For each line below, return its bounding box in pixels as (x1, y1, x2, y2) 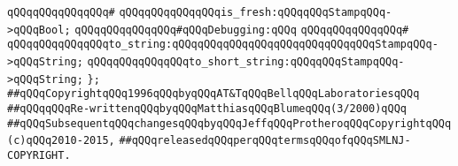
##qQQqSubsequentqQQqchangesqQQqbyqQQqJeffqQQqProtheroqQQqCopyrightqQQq (7, 117, 452, 130)
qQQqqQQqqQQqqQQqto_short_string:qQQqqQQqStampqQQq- (87, 55, 405, 68)
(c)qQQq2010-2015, (7, 134, 115, 147)
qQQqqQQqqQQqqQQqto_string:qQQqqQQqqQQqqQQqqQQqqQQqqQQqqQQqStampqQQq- (7, 38, 439, 51)
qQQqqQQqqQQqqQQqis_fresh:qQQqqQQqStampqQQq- (119, 6, 392, 19)
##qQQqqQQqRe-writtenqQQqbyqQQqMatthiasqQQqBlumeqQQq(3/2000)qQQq (7, 102, 408, 115)
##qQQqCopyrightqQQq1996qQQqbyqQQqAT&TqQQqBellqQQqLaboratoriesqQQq (7, 87, 420, 101)
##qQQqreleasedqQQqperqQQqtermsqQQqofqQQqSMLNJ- (119, 134, 411, 147)
